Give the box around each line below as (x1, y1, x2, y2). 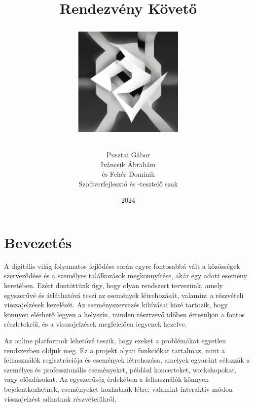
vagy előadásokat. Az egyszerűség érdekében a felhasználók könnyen (4, 374, 209, 384)
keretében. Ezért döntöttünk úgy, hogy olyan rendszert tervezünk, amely (4, 280, 223, 291)
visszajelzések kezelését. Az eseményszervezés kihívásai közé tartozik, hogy (4, 299, 228, 310)
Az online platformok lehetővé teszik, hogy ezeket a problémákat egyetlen (4, 335, 226, 346)
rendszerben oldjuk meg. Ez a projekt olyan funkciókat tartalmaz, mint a (4, 345, 225, 355)
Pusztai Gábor (106, 149, 150, 159)
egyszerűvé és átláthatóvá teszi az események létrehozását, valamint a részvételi (4, 290, 244, 300)
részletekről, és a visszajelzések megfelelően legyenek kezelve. (4, 319, 187, 329)
